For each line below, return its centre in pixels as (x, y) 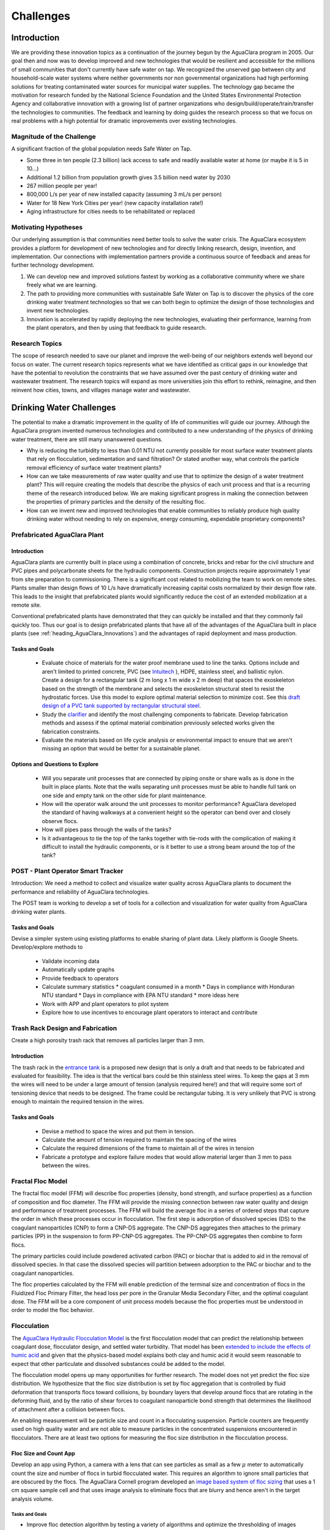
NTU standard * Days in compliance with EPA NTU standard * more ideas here (141, 995)
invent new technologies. (58, 311)
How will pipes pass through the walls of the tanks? (107, 830)
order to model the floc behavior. (53, 1310)
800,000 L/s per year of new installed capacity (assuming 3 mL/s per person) (124, 194)
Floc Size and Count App (43, 1453)
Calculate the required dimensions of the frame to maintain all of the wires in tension (148, 1148)
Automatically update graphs (78, 969)
